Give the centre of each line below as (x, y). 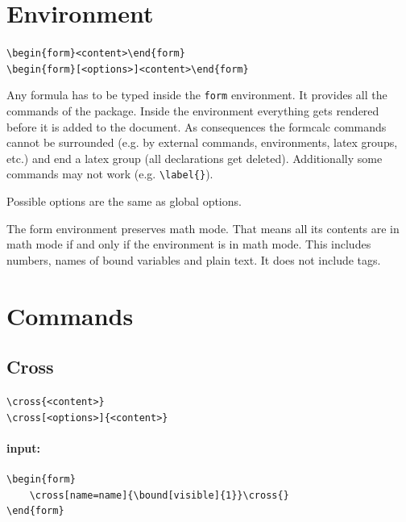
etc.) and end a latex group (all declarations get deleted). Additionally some (195, 158)
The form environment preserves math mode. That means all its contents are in (203, 228)
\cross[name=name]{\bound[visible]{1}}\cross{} (159, 495)
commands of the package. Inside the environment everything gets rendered (193, 111)
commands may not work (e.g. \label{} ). (110, 174)
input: (24, 447)
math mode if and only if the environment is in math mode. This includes (189, 244)
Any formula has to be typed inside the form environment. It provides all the (197, 95)
